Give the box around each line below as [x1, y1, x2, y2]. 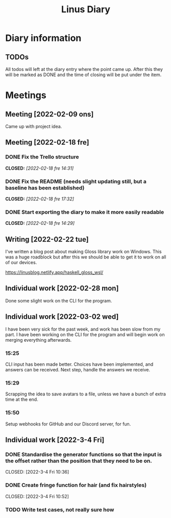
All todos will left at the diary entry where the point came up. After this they [5, 66, 163, 72]
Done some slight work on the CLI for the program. [5, 297, 112, 303]
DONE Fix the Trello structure [5, 153, 79, 160]
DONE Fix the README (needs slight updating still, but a [5, 178, 146, 185]
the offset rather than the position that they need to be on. [5, 457, 152, 464]
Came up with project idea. [5, 124, 62, 129]
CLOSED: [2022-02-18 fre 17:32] [5, 196, 74, 202]
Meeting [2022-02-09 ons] [5, 110, 94, 119]
